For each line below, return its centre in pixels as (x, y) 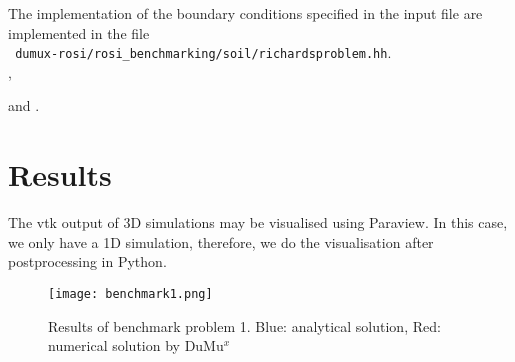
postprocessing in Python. (87, 261)
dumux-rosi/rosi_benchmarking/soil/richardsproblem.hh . (203, 52)
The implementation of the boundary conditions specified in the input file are (245, 13)
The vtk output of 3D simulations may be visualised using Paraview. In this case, (258, 222)
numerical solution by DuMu (136, 345)
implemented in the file (79, 32)
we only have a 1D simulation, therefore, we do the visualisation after (221, 241)
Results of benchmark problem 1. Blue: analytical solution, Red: (244, 325)
